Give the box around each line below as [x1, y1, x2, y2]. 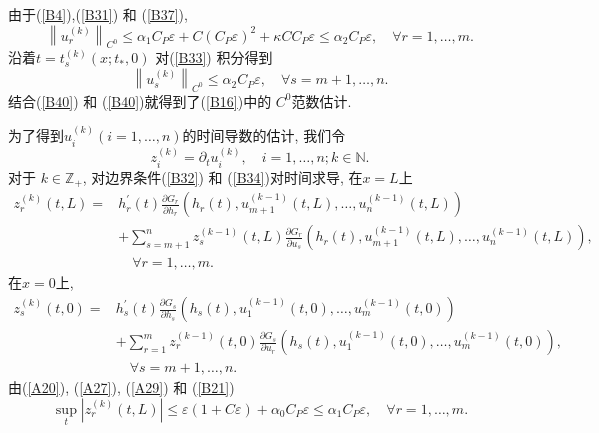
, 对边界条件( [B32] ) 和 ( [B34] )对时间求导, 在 [82, 166, 363, 187]
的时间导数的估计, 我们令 [182, 125, 346, 146]
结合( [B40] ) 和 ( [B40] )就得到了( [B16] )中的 [8, 90, 272, 111]
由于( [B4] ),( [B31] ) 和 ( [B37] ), [8, 4, 188, 24]
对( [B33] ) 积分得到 [155, 47, 273, 68]
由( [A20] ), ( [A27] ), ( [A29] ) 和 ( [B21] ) [8, 377, 235, 398]
